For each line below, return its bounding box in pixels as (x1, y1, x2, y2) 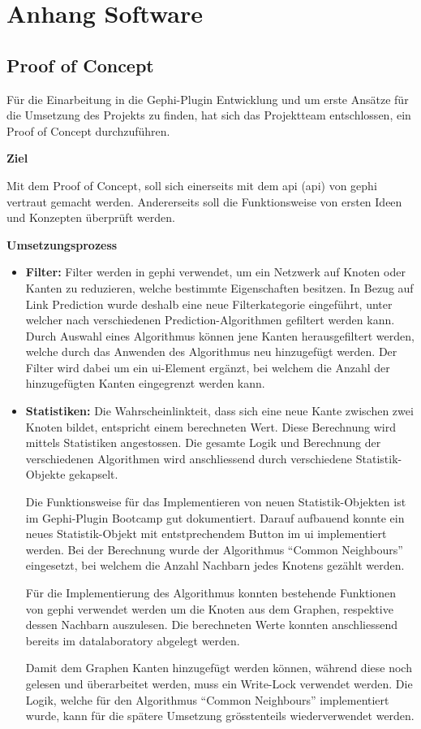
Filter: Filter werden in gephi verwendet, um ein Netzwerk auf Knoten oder (25, 263, 406, 280)
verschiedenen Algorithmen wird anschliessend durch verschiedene (25, 449, 353, 466)
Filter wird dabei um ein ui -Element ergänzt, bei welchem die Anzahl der (25, 358, 390, 375)
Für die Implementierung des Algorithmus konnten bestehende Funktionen (25, 584, 397, 601)
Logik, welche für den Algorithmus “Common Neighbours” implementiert (25, 691, 389, 708)
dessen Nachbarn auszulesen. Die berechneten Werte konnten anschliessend (25, 616, 397, 633)
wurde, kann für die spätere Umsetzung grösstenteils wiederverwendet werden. (25, 707, 415, 724)
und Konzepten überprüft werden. (6, 209, 175, 226)
